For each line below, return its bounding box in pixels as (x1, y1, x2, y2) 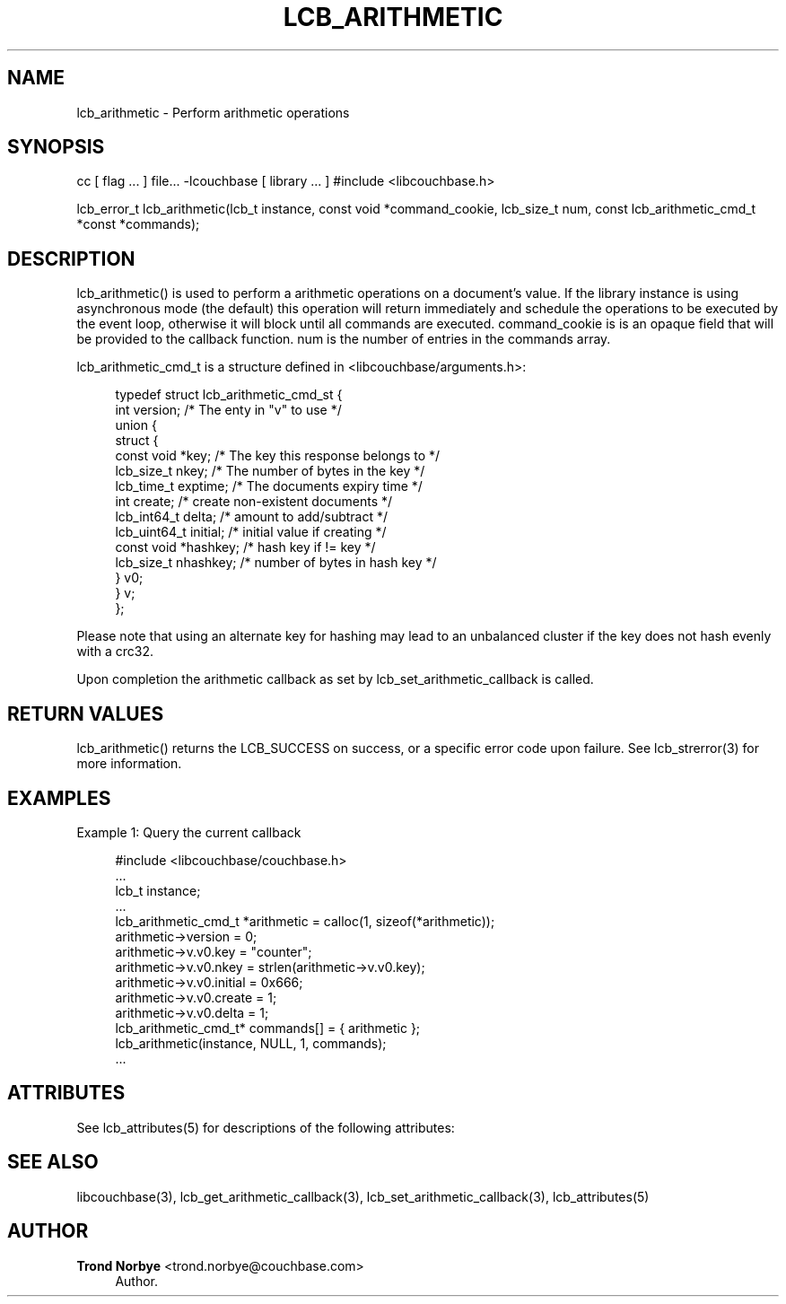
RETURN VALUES (7, 702, 164, 725)
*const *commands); (76, 216, 200, 232)
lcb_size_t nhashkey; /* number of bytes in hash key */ (115, 555, 437, 571)
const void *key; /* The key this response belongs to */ (115, 448, 441, 464)
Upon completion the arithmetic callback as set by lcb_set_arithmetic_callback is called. (76, 671, 594, 687)
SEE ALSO (7, 1151, 99, 1174)
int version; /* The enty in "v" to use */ (115, 402, 342, 418)
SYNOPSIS (7, 136, 105, 159)
